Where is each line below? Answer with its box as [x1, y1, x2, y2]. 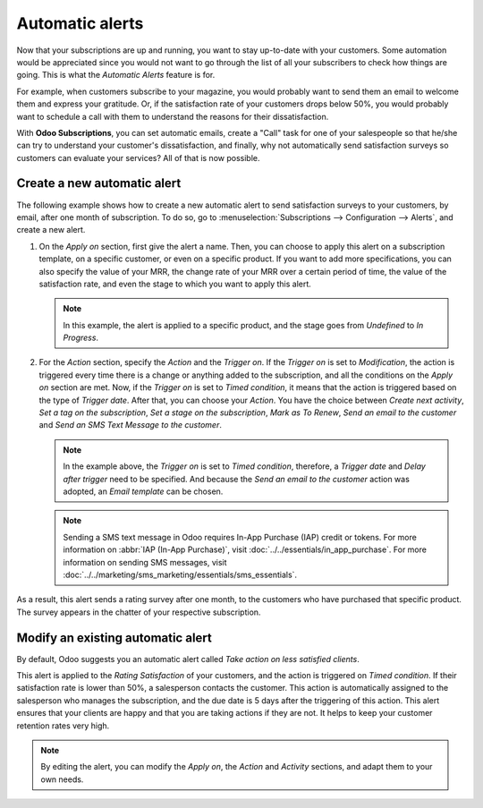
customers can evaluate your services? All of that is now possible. [16, 152, 260, 163]
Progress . [63, 332, 98, 344]
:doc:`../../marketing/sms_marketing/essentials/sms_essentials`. [63, 569, 298, 580]
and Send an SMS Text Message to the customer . [38, 420, 223, 430]
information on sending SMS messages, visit [63, 557, 227, 567]
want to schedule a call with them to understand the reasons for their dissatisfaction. [16, 111, 329, 122]
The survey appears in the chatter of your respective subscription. [16, 607, 261, 617]
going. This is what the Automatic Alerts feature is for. [16, 70, 216, 81]
